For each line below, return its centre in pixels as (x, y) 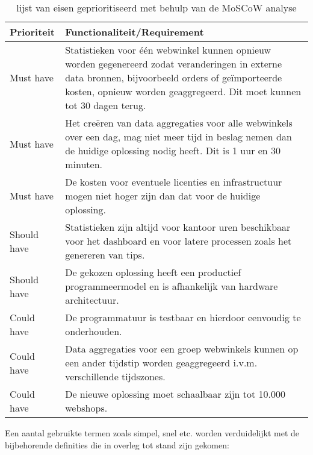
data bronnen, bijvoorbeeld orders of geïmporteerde (174, 77)
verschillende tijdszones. (115, 376)
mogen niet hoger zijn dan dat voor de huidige (163, 196)
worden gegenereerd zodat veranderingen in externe (174, 64)
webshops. (86, 408)
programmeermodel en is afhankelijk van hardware (172, 286)
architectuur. (92, 300)
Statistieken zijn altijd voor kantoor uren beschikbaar (178, 227)
